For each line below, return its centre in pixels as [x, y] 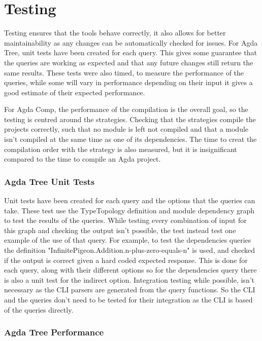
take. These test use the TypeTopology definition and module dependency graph [129, 210]
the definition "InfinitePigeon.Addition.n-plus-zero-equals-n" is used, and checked [130, 250]
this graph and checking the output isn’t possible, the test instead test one [120, 230]
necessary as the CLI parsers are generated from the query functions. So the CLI [130, 290]
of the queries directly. [39, 309]
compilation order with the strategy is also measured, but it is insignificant [121, 149]
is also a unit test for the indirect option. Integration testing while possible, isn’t [129, 279]
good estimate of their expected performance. [75, 92]
